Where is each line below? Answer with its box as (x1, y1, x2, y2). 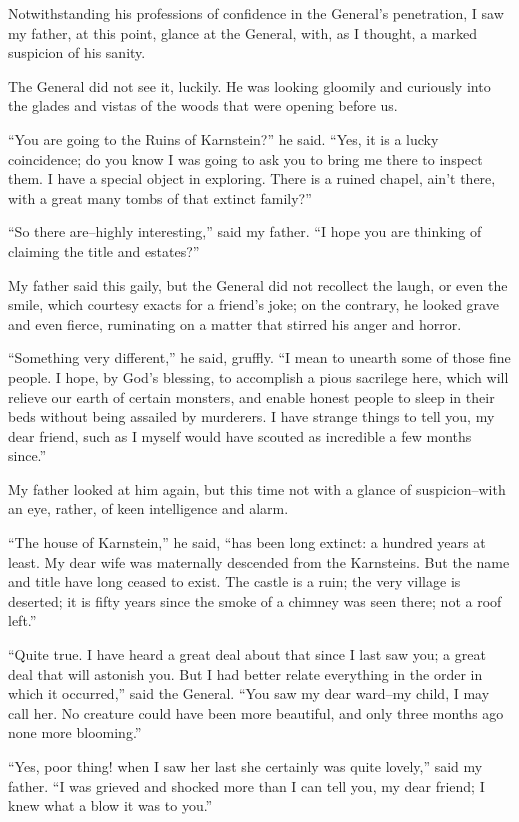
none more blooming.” (8, 722, 142, 743)
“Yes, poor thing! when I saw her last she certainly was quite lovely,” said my (8, 756, 483, 776)
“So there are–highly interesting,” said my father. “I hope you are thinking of (8, 221, 482, 242)
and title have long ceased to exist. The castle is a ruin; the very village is (8, 571, 461, 592)
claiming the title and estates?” (8, 240, 200, 261)
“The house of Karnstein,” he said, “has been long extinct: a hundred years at (8, 532, 486, 553)
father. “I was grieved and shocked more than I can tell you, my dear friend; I (8, 775, 485, 796)
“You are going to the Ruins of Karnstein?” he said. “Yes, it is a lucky (8, 128, 439, 149)
